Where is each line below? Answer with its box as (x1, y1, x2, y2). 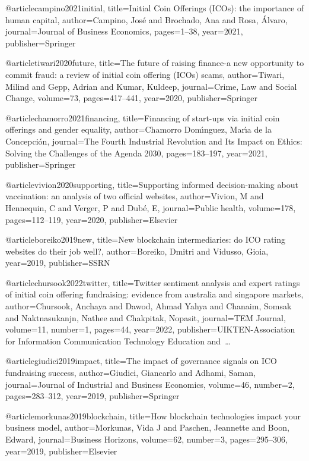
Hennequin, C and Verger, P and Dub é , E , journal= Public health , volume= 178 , (5, 201, 296, 214)
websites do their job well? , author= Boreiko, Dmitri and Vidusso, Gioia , (5, 244, 269, 257)
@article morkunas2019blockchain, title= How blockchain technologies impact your (5, 409, 301, 422)
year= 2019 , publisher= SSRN (5, 256, 110, 269)
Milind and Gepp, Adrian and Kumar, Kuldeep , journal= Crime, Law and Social (5, 80, 297, 92)
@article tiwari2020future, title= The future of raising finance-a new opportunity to (5, 57, 304, 69)
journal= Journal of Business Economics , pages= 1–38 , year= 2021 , (5, 25, 243, 37)
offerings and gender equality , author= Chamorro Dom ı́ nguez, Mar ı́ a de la (5, 123, 272, 136)
